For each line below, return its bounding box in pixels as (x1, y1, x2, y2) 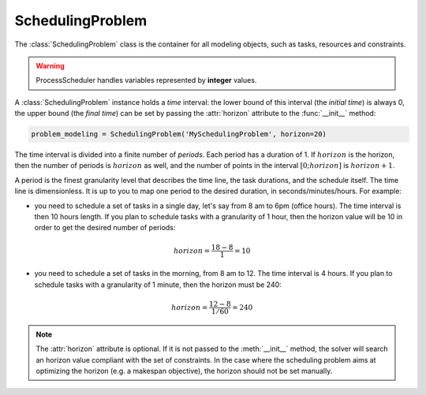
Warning (35, 61, 65, 70)
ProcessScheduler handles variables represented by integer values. (35, 76, 257, 85)
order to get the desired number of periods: (34, 223, 176, 233)
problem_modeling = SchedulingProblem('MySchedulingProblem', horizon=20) (31, 130, 327, 139)
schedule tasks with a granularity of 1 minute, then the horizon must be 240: (34, 280, 282, 289)
